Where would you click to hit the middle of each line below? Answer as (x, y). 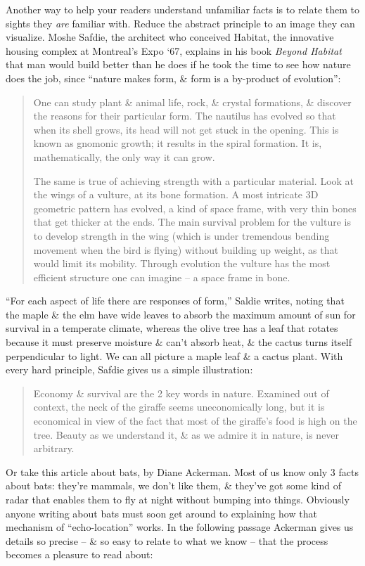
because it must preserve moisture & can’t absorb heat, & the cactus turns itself (179, 342)
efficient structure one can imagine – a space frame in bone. (162, 277)
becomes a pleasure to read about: (79, 554)
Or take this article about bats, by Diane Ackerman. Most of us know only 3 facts (182, 471)
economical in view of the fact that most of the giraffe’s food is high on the (195, 421)
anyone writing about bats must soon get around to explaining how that (161, 513)
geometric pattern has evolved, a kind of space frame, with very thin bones (195, 208)
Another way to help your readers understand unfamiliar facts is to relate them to (183, 9)
